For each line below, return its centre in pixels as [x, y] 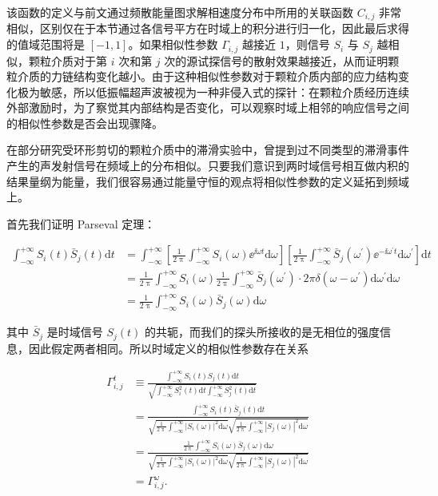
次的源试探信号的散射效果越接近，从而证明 [276, 60]
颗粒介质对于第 [68, 60]
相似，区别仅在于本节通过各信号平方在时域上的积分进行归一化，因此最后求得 [208, 28]
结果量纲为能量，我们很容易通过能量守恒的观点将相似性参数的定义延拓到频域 [208, 181]
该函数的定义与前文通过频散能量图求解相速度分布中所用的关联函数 [180, 12]
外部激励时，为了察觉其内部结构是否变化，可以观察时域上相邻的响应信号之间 [208, 107]
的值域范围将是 [46, 44]
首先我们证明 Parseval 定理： [81, 223]
